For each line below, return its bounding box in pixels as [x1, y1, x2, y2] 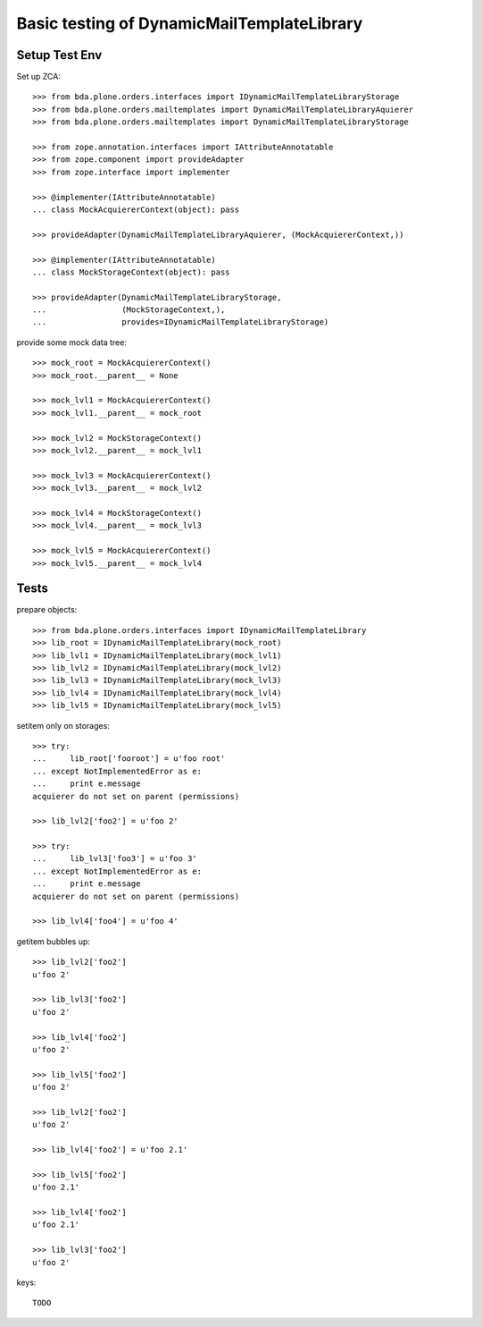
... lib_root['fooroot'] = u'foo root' [32, 754, 226, 764]
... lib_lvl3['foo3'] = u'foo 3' [32, 854, 198, 864]
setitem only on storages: [16, 720, 111, 731]
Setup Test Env [16, 47, 103, 63]
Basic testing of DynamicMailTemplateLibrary [16, 13, 363, 33]
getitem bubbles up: [16, 935, 91, 947]
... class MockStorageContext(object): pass [32, 266, 231, 277]
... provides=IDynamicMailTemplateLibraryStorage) [32, 317, 329, 327]
